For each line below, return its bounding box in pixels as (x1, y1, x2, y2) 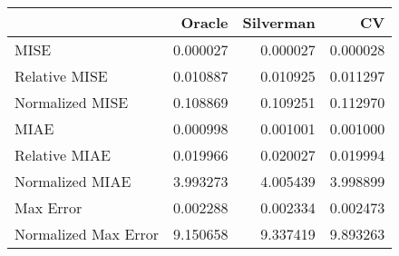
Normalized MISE (15, 92, 129, 113)
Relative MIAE (15, 144, 111, 165)
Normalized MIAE (15, 171, 131, 192)
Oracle (180, 12, 229, 33)
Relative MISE (15, 65, 108, 86)
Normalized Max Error (15, 223, 160, 244)
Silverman (242, 12, 316, 33)
